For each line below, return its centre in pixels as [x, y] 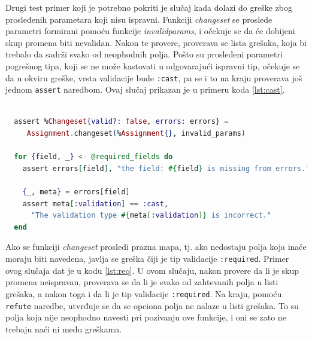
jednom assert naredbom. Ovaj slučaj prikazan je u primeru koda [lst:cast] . [145, 89]
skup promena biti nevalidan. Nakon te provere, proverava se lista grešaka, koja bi [156, 42]
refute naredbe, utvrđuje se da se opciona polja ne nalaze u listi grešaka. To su [152, 305]
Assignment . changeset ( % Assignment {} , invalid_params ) [136, 134]
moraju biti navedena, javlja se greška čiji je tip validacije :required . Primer [147, 258]
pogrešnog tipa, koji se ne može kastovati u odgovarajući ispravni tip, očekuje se [153, 65]
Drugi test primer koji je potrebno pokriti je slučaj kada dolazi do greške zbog [149, 7]
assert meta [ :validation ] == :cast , [96, 204]
